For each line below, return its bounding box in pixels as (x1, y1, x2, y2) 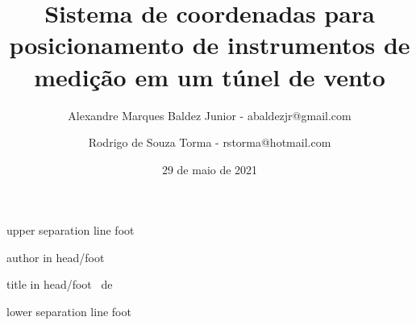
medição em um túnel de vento (34, 60, 385, 93)
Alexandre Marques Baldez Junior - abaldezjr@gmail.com (68, 106, 352, 123)
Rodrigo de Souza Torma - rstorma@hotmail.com (88, 134, 331, 151)
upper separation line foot (6, 222, 135, 239)
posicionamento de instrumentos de (9, 28, 410, 61)
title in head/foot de (6, 276, 113, 293)
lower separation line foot (6, 303, 131, 320)
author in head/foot (6, 248, 105, 265)
